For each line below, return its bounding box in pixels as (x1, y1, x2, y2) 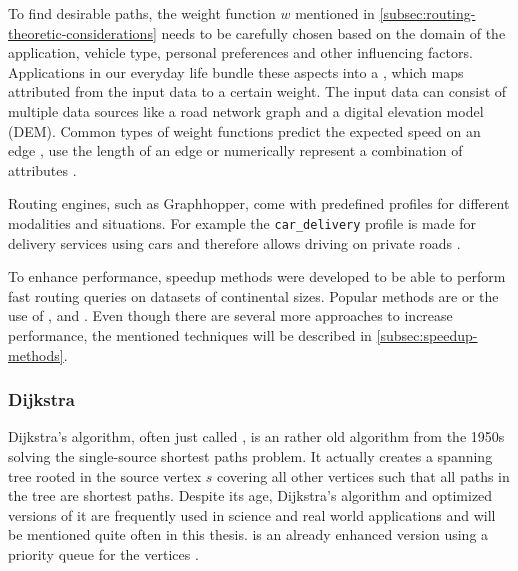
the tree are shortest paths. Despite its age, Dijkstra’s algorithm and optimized (8, 485, 493, 506)
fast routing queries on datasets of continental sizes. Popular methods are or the (8, 285, 499, 306)
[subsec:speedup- (376, 324, 478, 345)
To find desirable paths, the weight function (8, 3, 276, 23)
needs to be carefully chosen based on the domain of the (161, 22, 506, 43)
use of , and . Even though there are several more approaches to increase (8, 305, 453, 326)
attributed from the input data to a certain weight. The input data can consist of (8, 81, 507, 102)
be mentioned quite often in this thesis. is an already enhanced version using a (8, 524, 489, 545)
